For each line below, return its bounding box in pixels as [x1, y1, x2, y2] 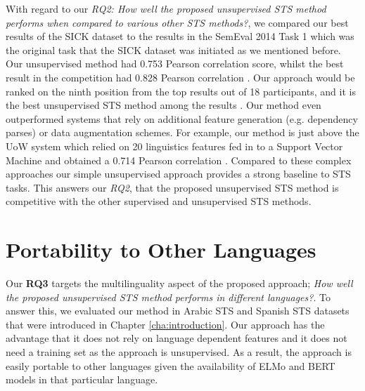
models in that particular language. [6, 372, 158, 387]
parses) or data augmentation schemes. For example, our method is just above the [6, 125, 359, 140]
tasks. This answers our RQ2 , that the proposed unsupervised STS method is [6, 180, 339, 194]
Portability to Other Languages [6, 235, 316, 264]
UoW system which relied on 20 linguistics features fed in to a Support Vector [6, 138, 343, 153]
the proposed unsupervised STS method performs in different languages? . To [6, 289, 331, 304]
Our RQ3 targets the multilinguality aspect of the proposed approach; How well [6, 276, 353, 291]
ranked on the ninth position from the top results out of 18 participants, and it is [6, 84, 356, 98]
